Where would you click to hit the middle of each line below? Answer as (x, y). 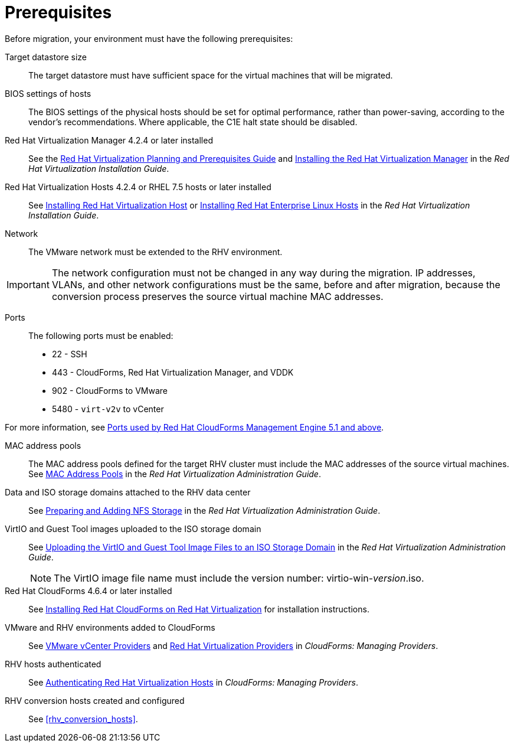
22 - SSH (70, 354)
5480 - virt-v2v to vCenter (108, 409)
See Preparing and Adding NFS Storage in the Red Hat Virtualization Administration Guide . (204, 510)
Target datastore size (46, 57)
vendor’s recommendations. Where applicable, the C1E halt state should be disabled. (193, 122)
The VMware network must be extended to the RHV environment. (155, 252)
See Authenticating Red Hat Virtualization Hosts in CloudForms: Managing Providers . (193, 682)
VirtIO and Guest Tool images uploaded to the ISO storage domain (133, 529)
